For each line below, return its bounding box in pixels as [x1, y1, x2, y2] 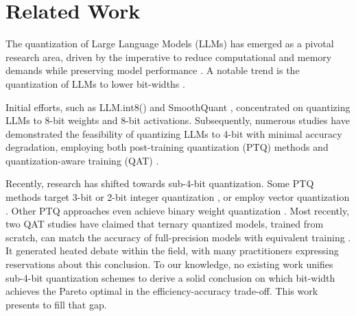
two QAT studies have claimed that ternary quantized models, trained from [5, 217, 324, 231]
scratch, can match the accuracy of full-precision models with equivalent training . [5, 230, 351, 244]
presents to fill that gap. [5, 297, 107, 311]
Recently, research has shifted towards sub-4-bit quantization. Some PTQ [5, 176, 314, 191]
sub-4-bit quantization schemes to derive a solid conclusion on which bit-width [5, 270, 335, 284]
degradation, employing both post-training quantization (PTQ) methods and [5, 140, 329, 154]
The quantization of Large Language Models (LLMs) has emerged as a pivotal [5, 36, 334, 51]
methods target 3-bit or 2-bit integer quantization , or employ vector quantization [5, 190, 350, 204]
